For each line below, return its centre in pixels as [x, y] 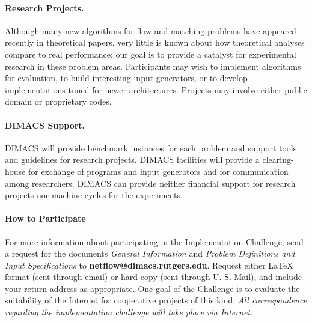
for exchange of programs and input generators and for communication [158, 171]
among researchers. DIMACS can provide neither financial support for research [150, 183]
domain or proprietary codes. [58, 101]
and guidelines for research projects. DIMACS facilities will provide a [132, 159]
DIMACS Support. [45, 125]
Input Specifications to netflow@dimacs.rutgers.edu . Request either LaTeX [149, 265]
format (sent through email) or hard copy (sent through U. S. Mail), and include [153, 277]
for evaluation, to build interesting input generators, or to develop [126, 78]
